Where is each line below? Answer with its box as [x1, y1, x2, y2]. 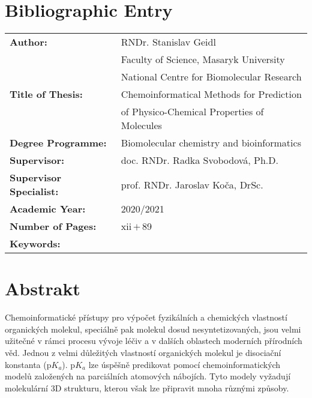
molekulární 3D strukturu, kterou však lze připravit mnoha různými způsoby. [5, 381, 289, 394]
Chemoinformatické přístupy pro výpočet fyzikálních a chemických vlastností [5, 311, 287, 324]
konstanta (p [5, 358, 52, 370]
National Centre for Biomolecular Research [121, 70, 302, 84]
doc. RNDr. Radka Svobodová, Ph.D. [121, 153, 278, 167]
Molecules [121, 118, 162, 133]
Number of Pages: [10, 219, 97, 234]
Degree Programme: [10, 136, 107, 150]
